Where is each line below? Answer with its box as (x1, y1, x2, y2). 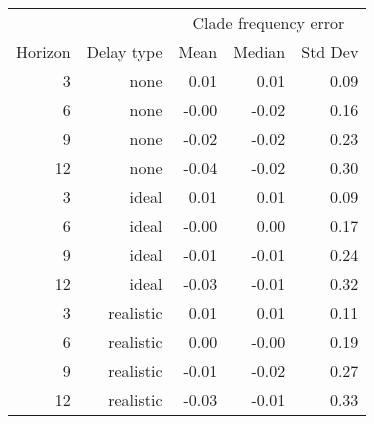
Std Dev (301, 40, 359, 63)
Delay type (86, 40, 163, 63)
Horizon (16, 40, 71, 63)
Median (233, 40, 286, 63)
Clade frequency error (192, 11, 345, 34)
